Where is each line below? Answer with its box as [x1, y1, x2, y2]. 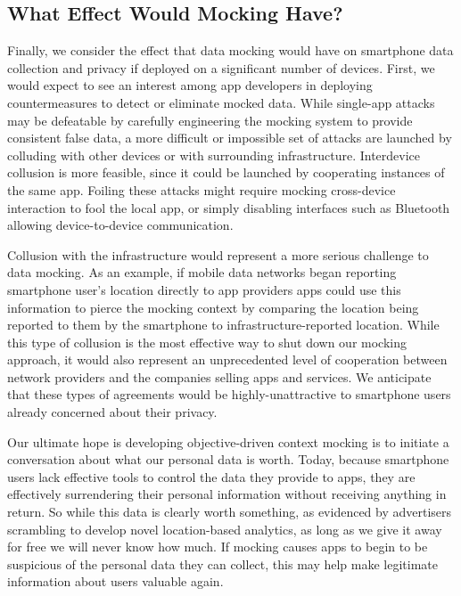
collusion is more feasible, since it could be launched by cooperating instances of [7, 163, 445, 182]
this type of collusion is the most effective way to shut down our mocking [7, 332, 407, 351]
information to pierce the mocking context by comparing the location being [7, 298, 419, 316]
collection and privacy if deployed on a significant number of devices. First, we [7, 58, 435, 77]
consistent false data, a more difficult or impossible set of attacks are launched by [7, 128, 452, 147]
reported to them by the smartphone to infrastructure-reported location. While [7, 315, 440, 334]
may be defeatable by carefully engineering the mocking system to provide [7, 110, 413, 129]
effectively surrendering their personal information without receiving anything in [7, 485, 447, 503]
